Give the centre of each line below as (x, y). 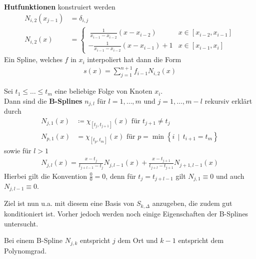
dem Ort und (138, 240)
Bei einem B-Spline (33, 240)
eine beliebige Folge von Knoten (103, 91)
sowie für (18, 150)
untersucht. (21, 223)
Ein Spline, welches (33, 59)
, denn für (121, 176)
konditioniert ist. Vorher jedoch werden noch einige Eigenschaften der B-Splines (126, 213)
